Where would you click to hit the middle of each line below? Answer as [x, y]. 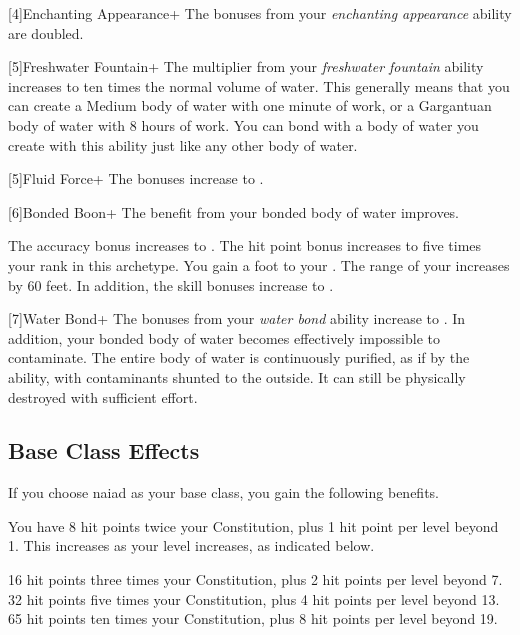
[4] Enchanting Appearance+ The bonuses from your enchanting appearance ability [260, 13]
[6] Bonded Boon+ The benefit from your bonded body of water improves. [234, 211]
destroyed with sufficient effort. [103, 396]
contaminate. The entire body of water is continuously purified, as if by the [239, 357]
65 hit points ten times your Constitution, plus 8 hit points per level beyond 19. [253, 618]
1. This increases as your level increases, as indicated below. [191, 545]
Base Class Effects [104, 450]
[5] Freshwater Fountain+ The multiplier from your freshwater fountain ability [246, 66]
